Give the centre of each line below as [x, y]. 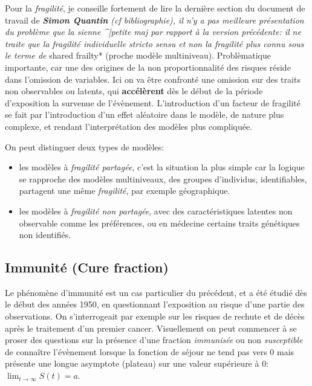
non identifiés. [45, 235]
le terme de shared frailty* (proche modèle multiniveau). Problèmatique [138, 55]
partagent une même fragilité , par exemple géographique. [125, 191]
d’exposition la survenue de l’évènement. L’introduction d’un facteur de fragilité [153, 102]
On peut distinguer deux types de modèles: [85, 146]
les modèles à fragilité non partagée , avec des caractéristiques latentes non [156, 211]
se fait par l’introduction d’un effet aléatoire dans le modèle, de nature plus [145, 114]
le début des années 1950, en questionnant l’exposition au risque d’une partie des [155, 304]
